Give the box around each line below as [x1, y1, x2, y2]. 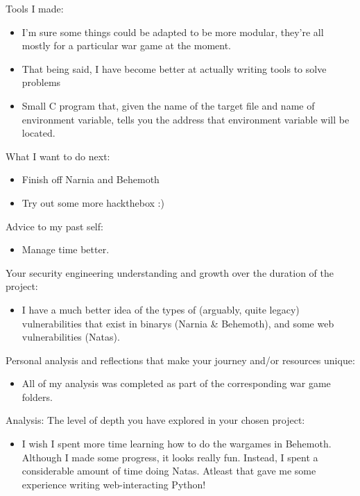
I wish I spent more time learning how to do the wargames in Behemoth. [22, 436, 332, 451]
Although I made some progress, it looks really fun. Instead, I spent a [22, 450, 318, 464]
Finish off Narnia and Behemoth [22, 172, 160, 187]
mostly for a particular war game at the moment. [22, 38, 232, 53]
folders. [22, 389, 53, 404]
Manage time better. [22, 242, 110, 257]
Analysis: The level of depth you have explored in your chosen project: [6, 413, 305, 427]
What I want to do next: [6, 148, 110, 163]
